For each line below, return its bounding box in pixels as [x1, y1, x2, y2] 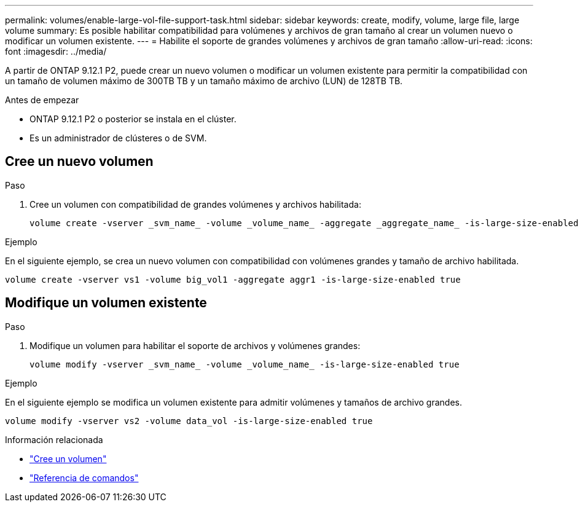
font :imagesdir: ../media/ [5, 46, 107, 57]
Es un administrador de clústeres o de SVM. [29, 133, 207, 143]
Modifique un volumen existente [5, 295, 207, 311]
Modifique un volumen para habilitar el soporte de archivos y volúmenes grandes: [29, 340, 361, 351]
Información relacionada [5, 434, 103, 445]
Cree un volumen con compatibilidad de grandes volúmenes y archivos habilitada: [29, 198, 361, 210]
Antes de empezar [5, 95, 79, 105]
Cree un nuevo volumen [5, 154, 154, 170]
